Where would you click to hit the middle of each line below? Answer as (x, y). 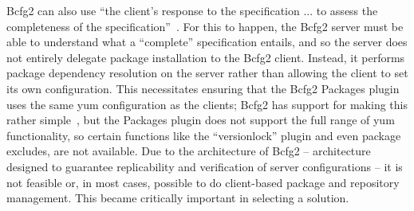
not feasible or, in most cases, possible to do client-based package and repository (203, 182)
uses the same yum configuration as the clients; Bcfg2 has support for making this (207, 104)
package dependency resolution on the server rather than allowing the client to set (207, 73)
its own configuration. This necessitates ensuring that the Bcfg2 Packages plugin (203, 88)
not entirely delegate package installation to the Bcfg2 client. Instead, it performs (206, 57)
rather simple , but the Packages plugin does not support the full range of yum (201, 120)
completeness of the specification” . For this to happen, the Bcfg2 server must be (205, 26)
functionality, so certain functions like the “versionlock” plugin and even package (204, 135)
